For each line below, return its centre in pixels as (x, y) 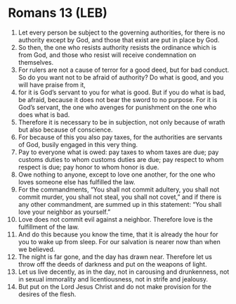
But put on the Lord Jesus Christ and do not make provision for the (114, 286)
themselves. (36, 62)
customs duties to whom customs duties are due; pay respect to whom (121, 159)
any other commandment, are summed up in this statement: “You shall (120, 204)
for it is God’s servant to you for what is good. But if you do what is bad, (122, 92)
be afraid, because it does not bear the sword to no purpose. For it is (118, 99)
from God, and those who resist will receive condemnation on (107, 55)
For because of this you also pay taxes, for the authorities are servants (120, 137)
